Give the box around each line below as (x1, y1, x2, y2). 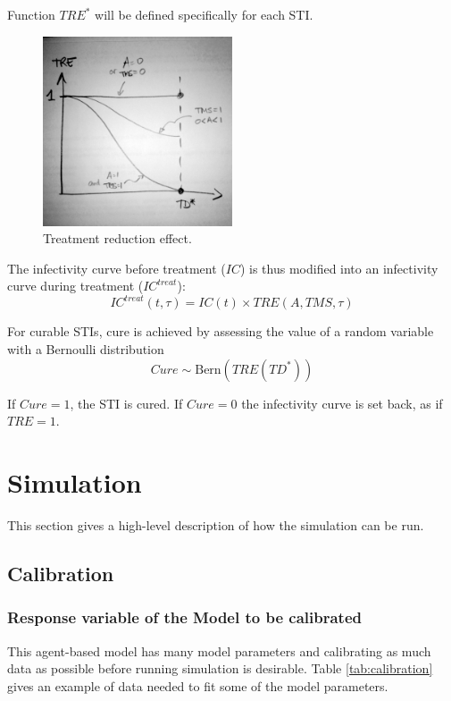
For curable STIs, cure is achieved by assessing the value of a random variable (7, 322, 434, 341)
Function (7, 5, 55, 23)
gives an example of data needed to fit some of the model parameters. (7, 676, 388, 695)
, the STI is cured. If (70, 393, 183, 412)
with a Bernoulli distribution (7, 340, 164, 359)
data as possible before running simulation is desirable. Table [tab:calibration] (7, 659, 433, 678)
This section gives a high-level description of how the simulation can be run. (7, 515, 424, 534)
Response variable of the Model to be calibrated (7, 606, 362, 629)
